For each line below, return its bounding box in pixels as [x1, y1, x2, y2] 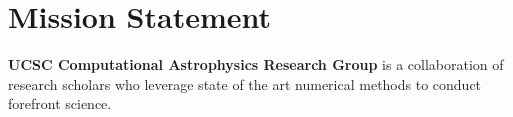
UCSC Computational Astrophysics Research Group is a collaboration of [8, 54, 504, 75]
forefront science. [8, 93, 112, 114]
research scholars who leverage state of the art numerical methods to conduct [8, 73, 482, 94]
